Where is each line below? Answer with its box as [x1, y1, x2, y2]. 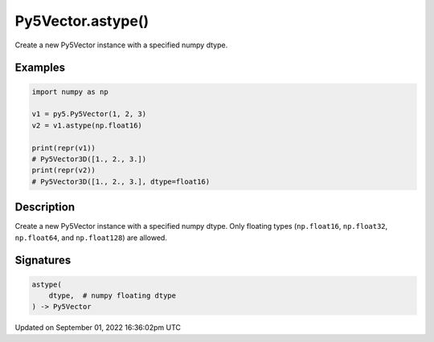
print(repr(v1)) [31, 143, 96, 153]
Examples [14, 61, 66, 75]
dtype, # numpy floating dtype [48, 291, 177, 300]
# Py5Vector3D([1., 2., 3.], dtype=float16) [31, 177, 211, 186]
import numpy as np [31, 87, 108, 96]
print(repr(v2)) [31, 165, 96, 175]
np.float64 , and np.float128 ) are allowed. [14, 233, 168, 242]
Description [14, 201, 76, 214]
